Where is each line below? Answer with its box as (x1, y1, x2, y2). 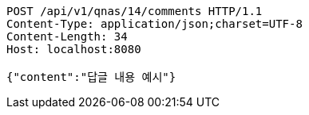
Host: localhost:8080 (6, 43, 141, 56)
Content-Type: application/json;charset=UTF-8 (6, 17, 303, 30)
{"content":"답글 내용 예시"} (6, 71, 176, 83)
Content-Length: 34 (6, 30, 128, 43)
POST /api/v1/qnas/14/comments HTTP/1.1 (6, 5, 263, 17)
